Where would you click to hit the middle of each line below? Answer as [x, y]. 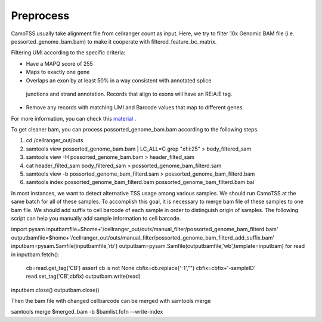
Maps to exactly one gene [58, 72]
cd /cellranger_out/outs [55, 140]
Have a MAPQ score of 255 [60, 63]
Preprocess [40, 16]
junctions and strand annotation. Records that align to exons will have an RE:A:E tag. [129, 94]
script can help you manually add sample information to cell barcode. [96, 218]
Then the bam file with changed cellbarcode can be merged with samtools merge [111, 301]
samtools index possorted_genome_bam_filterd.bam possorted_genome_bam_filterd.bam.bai [140, 182]
